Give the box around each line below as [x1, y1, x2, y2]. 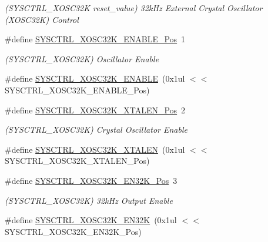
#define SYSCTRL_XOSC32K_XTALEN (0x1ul [5, 143, 185, 155]
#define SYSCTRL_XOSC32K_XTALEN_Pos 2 [5, 103, 186, 116]
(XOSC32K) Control [5, 13, 79, 25]
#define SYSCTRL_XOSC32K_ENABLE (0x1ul [5, 72, 185, 85]
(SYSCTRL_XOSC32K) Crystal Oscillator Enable [5, 123, 187, 136]
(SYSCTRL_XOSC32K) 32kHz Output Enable [5, 194, 173, 206]
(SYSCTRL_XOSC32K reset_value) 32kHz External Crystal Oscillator [5, 2, 263, 14]
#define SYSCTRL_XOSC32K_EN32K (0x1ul [5, 214, 177, 226]
